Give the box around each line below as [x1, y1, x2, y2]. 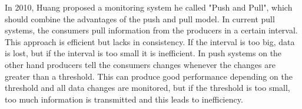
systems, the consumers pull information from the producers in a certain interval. [5, 24, 298, 36]
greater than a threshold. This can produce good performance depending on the [5, 70, 293, 82]
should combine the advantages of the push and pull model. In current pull [5, 12, 275, 25]
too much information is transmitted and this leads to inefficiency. [5, 93, 243, 105]
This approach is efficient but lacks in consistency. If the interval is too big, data [5, 35, 295, 47]
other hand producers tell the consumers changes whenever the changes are [5, 58, 276, 70]
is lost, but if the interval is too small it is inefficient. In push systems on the [5, 47, 282, 59]
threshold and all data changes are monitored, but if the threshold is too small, [5, 81, 290, 94]
